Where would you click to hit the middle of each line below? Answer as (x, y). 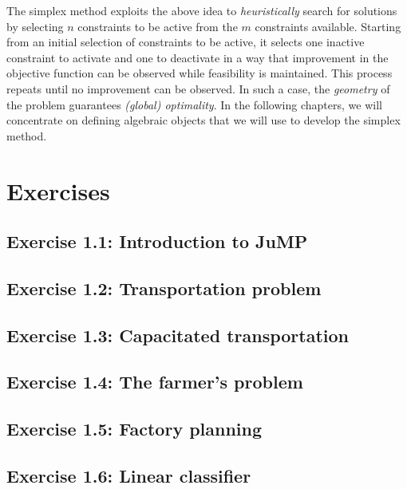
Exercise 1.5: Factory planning (134, 429)
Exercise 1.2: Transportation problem (164, 288)
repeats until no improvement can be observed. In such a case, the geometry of (198, 88)
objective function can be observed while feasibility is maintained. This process (200, 73)
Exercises (58, 190)
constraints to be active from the (158, 26)
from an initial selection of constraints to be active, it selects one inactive (186, 42)
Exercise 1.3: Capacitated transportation (178, 335)
